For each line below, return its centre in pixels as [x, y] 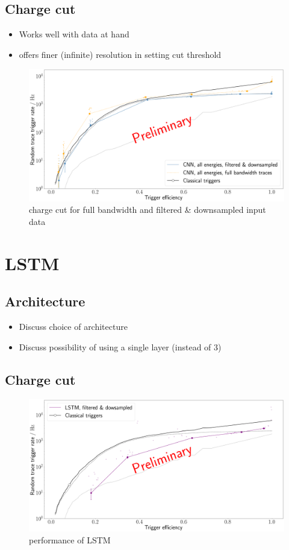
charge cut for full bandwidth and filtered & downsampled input [148, 210]
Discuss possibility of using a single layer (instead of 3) [120, 346]
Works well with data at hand [74, 34]
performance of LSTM [70, 539]
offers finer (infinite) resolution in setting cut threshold [120, 54]
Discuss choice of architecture [73, 327]
